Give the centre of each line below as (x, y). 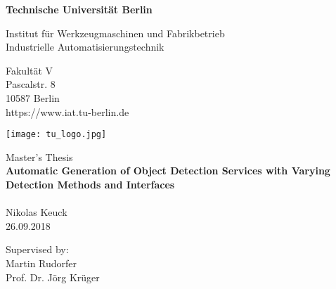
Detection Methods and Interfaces (90, 184)
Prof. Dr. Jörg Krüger (53, 277)
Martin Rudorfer (41, 263)
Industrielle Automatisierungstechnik (85, 47)
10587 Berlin (33, 97)
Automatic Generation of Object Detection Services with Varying (168, 171)
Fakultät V (30, 70)
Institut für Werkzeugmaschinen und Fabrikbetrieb (115, 33)
